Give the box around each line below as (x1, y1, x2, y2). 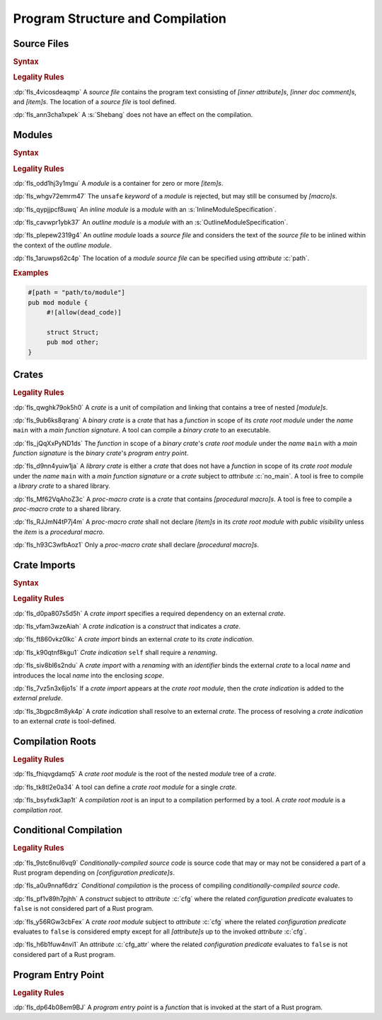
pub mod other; (46, 338, 99, 347)
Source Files (13, 38, 69, 50)
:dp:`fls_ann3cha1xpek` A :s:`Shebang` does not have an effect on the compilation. (13, 111, 253, 119)
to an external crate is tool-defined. (13, 717, 117, 726)
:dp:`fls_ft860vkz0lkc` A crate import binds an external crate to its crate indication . (13, 635, 254, 644)
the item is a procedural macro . (13, 527, 105, 536)
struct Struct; (46, 328, 99, 336)
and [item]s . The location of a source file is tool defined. (13, 97, 177, 106)
